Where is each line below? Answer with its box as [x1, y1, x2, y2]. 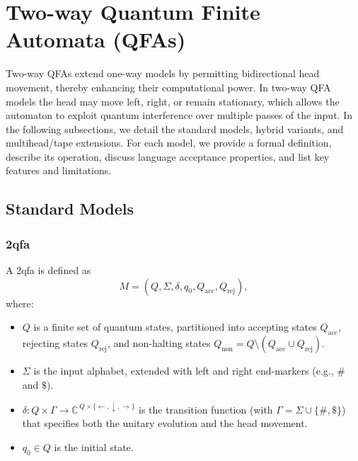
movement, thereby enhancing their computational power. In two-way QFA [6, 79, 331, 94]
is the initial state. [54, 439, 134, 454]
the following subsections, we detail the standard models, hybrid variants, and [6, 121, 344, 136]
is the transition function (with [138, 402, 273, 416]
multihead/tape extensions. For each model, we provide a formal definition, [6, 135, 332, 150]
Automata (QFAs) [6, 25, 186, 54]
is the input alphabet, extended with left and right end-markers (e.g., [33, 363, 334, 378]
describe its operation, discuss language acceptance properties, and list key [6, 149, 330, 164]
